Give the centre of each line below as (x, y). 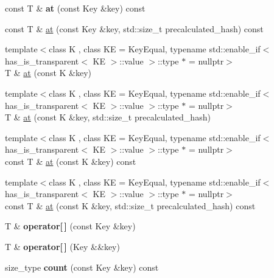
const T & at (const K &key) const (71, 161)
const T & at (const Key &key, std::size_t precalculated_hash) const (134, 28)
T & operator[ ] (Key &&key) (62, 246)
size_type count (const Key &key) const (82, 267)
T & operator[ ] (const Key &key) (70, 226)
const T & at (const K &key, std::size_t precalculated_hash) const (130, 205)
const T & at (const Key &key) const (75, 8)
